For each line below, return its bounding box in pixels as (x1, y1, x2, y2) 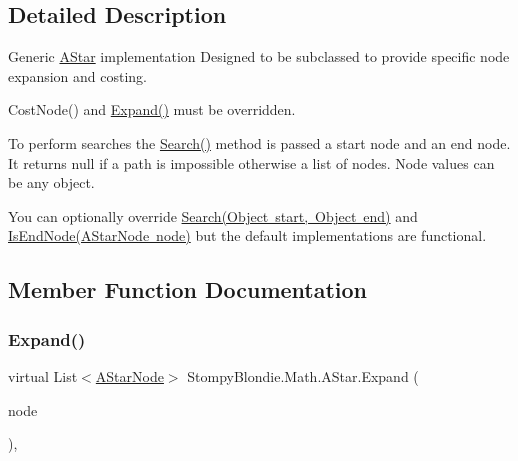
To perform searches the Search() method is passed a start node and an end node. (8, 132, 511, 153)
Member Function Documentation (8, 274, 368, 305)
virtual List (8, 365, 78, 386)
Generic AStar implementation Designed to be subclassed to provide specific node (8, 46, 510, 67)
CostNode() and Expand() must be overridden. (8, 99, 296, 120)
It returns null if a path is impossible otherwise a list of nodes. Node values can (8, 152, 495, 173)
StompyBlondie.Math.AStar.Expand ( (187, 365, 419, 386)
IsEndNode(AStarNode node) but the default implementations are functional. (8, 225, 487, 246)
